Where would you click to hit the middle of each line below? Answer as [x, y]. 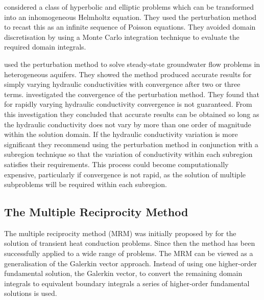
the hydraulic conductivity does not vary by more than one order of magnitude [128, 124]
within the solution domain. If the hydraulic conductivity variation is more [121, 134]
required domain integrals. [45, 47]
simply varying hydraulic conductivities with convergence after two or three [122, 84]
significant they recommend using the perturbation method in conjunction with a [131, 144]
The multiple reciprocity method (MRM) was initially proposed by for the [120, 233]
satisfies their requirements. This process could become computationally [116, 164]
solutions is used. [31, 293]
